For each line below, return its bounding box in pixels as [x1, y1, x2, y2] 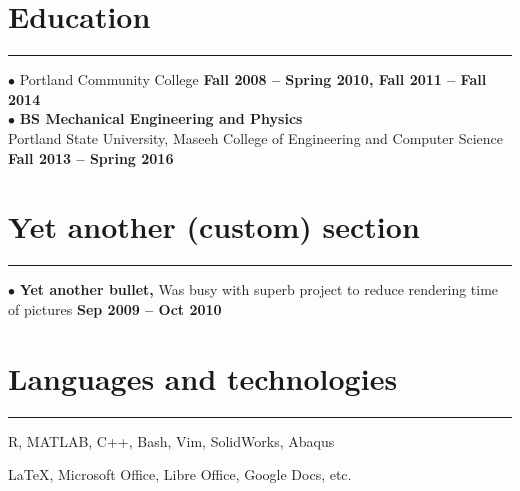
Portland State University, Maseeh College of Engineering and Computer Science [8, 127, 503, 148]
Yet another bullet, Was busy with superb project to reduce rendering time [19, 279, 499, 300]
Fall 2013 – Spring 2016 [8, 147, 174, 168]
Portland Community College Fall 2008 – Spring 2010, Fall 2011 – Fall [19, 69, 487, 90]
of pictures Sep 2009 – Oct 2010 [8, 298, 222, 319]
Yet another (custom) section [8, 206, 420, 247]
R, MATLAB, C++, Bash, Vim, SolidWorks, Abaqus [8, 430, 335, 451]
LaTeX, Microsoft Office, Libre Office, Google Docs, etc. [8, 464, 352, 485]
